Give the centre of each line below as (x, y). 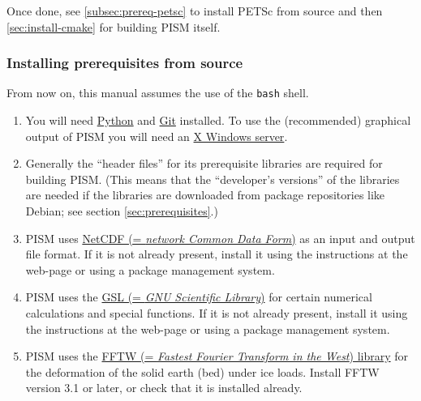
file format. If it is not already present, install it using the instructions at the (217, 254)
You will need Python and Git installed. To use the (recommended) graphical (218, 120)
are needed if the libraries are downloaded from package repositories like (205, 195)
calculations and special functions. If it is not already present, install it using (217, 313)
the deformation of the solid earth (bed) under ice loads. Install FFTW (202, 371)
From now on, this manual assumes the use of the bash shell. (158, 93)
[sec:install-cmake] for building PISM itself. (114, 26)
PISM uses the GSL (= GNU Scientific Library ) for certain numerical (199, 297)
